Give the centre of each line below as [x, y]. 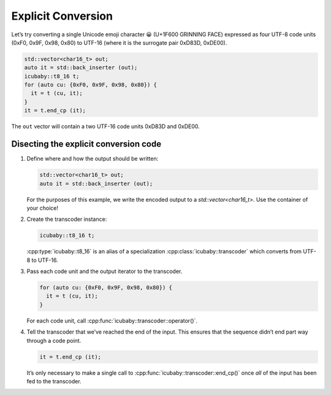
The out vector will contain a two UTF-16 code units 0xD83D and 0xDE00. [106, 126]
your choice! [42, 208]
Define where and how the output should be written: [93, 159]
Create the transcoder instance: [67, 219]
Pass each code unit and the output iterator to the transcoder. [105, 271]
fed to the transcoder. [54, 381]
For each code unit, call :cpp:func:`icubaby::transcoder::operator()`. [112, 320]
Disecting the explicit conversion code [86, 144]
